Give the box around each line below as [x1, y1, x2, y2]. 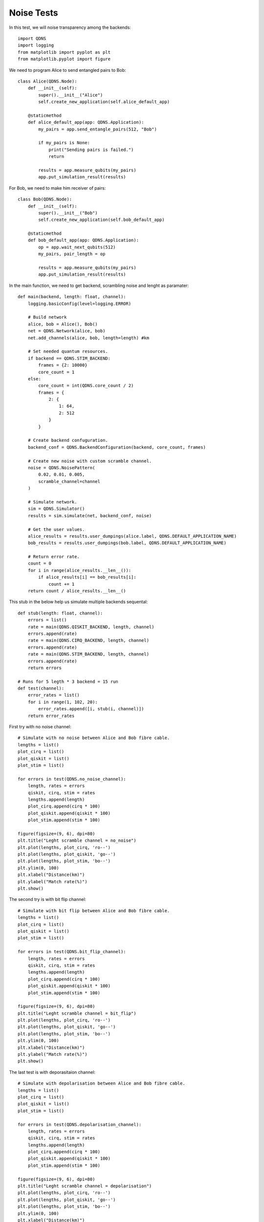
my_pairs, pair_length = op [38, 251, 106, 257]
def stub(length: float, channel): [18, 610, 103, 616]
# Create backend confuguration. [27, 437, 109, 443]
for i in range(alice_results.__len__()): [27, 567, 132, 573]
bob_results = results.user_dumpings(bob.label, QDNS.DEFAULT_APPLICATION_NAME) [27, 540, 227, 546]
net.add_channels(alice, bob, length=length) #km [27, 335, 149, 341]
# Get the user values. [27, 526, 85, 532]
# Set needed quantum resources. [27, 349, 109, 354]
